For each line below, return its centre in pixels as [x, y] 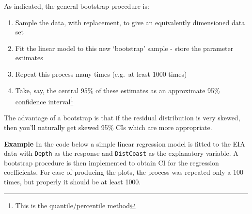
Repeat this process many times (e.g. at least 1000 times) [101, 74]
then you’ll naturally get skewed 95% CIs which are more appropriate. [108, 127]
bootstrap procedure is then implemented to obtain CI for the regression [111, 162]
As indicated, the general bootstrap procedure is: [77, 6]
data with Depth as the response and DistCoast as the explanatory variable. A [121, 153]
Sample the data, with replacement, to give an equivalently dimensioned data [130, 22]
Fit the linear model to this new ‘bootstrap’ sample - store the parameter [124, 48]
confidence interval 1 [44, 101]
